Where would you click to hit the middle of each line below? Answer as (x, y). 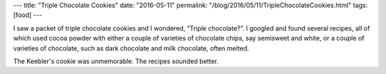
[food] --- (28, 15)
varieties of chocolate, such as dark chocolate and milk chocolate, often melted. (131, 48)
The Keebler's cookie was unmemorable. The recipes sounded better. (116, 61)
